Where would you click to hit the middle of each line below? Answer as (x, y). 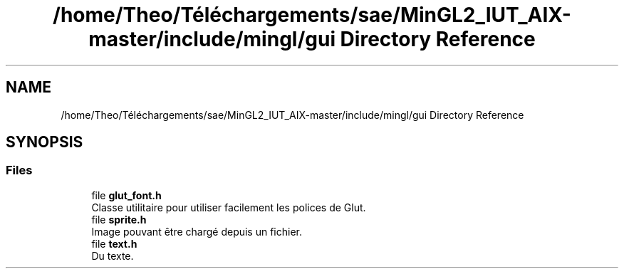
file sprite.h (119, 219)
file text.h (114, 243)
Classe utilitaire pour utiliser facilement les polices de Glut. (229, 207)
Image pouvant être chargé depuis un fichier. (197, 231)
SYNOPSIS (45, 142)
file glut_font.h (126, 195)
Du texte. (113, 255)
